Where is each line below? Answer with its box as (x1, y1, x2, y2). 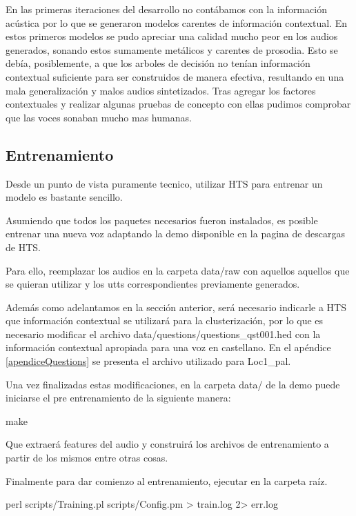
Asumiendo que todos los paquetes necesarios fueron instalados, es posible (6, 212, 318, 227)
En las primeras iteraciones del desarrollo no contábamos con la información (6, 2, 327, 16)
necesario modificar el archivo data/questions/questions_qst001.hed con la (6, 326, 321, 341)
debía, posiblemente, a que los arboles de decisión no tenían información (6, 56, 310, 70)
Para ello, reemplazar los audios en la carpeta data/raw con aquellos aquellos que (6, 263, 350, 277)
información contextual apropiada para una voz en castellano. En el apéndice (6, 340, 331, 355)
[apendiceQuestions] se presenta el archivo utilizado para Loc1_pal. (6, 354, 291, 368)
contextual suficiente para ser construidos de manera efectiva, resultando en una (6, 69, 344, 83)
